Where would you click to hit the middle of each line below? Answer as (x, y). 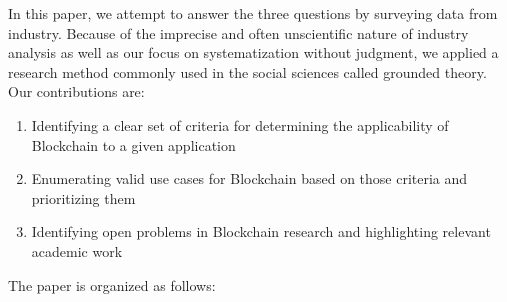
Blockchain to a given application (133, 144)
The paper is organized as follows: (112, 284)
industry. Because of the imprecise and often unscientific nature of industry (238, 32)
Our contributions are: (76, 91)
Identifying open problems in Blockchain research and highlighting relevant (261, 231)
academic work (77, 250)
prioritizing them (83, 197)
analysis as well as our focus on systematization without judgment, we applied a (253, 52)
